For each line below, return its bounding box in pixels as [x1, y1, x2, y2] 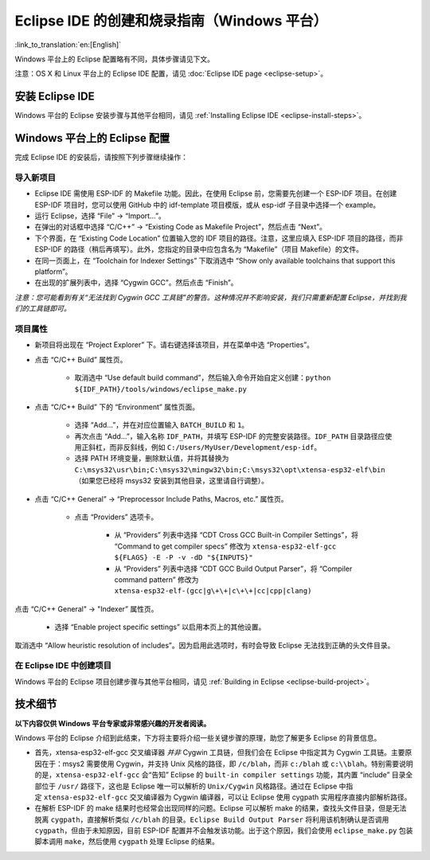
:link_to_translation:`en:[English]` [14, 40, 122, 49]
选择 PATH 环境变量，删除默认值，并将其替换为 [74, 454, 229, 463]
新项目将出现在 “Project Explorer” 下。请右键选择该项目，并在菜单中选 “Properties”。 [34, 340, 315, 350]
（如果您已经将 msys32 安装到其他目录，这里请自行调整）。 [74, 476, 268, 486]
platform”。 [34, 267, 72, 276]
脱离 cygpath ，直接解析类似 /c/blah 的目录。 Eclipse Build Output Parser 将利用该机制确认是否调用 [34, 815, 389, 824]
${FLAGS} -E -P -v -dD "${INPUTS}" [114, 553, 254, 562]
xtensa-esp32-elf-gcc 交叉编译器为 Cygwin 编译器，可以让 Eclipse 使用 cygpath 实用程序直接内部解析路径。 [43, 792, 412, 802]
